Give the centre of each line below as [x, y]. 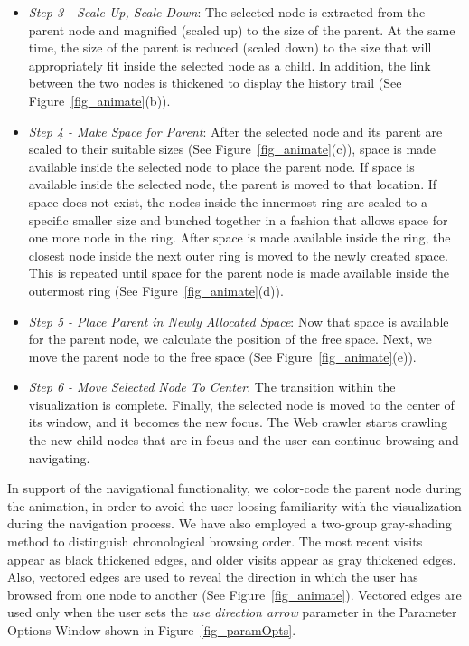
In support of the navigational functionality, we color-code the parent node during [234, 488]
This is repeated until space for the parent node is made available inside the [239, 273]
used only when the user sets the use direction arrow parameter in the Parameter [232, 612]
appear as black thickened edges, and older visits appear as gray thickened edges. [232, 559]
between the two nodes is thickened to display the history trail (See [215, 83]
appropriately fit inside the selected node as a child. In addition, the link [230, 65]
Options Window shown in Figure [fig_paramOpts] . [152, 630]
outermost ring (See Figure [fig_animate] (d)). [156, 290]
